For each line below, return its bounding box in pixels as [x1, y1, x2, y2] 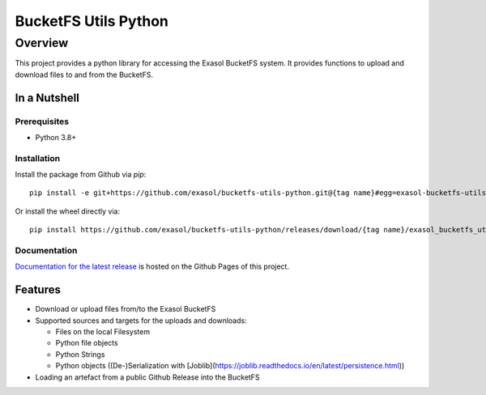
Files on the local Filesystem [55, 327, 150, 337]
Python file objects [55, 338, 118, 348]
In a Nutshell [15, 91, 80, 104]
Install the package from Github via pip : [15, 170, 147, 180]
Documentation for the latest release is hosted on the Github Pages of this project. [15, 261, 289, 271]
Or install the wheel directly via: [15, 206, 121, 216]
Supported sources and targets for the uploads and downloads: [35, 316, 247, 325]
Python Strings [55, 349, 105, 359]
